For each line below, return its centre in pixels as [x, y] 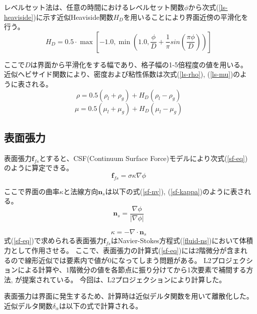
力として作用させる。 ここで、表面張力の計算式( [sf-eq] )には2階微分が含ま [122, 250]
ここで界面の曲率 [32, 191]
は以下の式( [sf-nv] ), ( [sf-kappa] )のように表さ [175, 191]
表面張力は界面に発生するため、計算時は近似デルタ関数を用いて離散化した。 [129, 296]
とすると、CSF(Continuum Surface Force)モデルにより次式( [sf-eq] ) [144, 158]
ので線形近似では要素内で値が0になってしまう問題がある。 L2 [111, 260]
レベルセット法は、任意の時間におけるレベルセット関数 [94, 7]
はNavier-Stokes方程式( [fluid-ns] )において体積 [182, 240]
